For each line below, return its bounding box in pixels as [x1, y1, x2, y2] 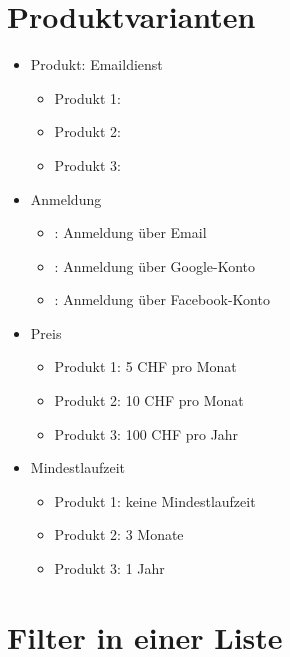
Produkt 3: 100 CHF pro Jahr [54, 423, 239, 444]
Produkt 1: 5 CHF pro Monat [54, 356, 237, 377]
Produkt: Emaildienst [30, 54, 163, 75]
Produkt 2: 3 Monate [54, 524, 184, 545]
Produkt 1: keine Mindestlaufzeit [54, 490, 256, 511]
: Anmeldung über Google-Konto [54, 255, 256, 276]
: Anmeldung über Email [54, 222, 207, 243]
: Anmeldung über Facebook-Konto [54, 289, 270, 310]
